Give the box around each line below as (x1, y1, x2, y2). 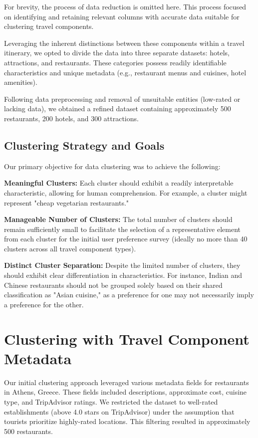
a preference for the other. (4, 299, 84, 309)
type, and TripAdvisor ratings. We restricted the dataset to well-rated (4, 396, 218, 407)
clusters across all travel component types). (4, 243, 136, 253)
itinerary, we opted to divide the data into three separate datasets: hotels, (4, 47, 230, 58)
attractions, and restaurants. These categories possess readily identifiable (4, 57, 227, 67)
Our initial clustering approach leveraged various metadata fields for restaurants (4, 377, 249, 387)
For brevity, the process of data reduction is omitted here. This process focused (4, 1, 247, 11)
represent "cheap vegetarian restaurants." (4, 197, 129, 208)
